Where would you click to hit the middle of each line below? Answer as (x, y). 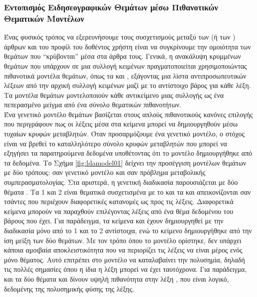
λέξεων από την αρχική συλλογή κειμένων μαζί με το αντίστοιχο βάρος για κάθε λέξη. (128, 85)
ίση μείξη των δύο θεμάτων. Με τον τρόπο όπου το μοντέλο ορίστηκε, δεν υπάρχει (123, 240)
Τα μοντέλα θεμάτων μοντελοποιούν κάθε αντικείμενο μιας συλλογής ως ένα (114, 95)
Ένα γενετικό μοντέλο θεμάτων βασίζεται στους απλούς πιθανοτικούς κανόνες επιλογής (128, 114)
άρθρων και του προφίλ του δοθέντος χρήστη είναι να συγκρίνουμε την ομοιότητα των (128, 46)
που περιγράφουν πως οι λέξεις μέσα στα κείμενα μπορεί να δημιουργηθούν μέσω (121, 124)
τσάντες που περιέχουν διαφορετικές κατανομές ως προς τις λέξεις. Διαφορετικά (119, 201)
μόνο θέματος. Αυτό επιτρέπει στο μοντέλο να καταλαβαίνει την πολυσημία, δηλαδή (125, 259)
